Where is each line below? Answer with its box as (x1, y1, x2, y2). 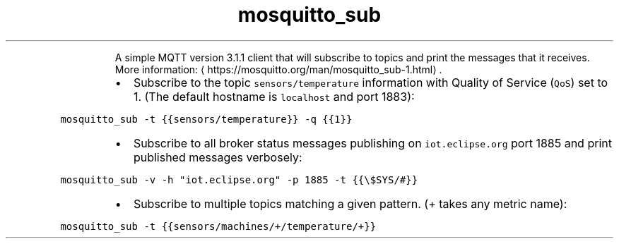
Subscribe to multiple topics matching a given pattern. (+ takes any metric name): (133, 196, 567, 211)
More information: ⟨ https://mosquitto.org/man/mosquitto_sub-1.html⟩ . (114, 63, 442, 75)
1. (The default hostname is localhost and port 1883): (133, 89, 415, 104)
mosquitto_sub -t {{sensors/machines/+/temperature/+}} (60, 220, 377, 232)
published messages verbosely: (133, 150, 302, 164)
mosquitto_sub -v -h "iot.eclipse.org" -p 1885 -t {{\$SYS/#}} (60, 173, 418, 185)
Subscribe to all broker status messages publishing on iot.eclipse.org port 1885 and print (133, 135, 612, 150)
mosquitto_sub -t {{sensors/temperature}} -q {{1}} (60, 113, 353, 125)
